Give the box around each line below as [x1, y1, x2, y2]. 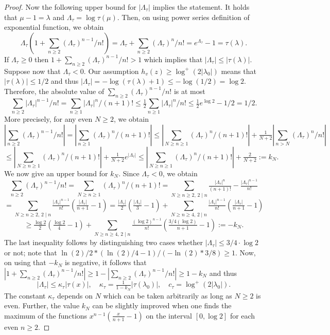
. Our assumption [83, 65, 139, 76]
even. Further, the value [4, 300, 80, 311]
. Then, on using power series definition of [117, 11, 250, 22]
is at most [173, 85, 205, 96]
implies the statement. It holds [152, 2, 250, 12]
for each [230, 310, 255, 321]
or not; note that [4, 247, 57, 257]
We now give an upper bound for [4, 167, 108, 178]
